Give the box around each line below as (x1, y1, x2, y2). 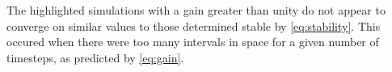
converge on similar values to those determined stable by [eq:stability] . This (6, 17, 381, 34)
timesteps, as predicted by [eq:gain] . (6, 49, 184, 66)
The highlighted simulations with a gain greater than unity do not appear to (6, 2, 386, 18)
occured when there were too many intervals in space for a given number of (6, 33, 379, 50)
